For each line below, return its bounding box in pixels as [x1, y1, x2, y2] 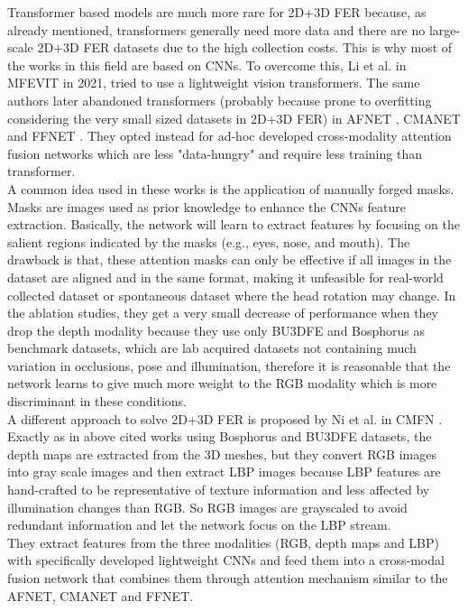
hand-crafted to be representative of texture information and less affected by [7, 480, 430, 499]
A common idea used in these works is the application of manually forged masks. [7, 179, 454, 198]
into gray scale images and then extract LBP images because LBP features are [7, 462, 441, 481]
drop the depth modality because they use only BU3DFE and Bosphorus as [7, 320, 426, 339]
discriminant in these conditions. [7, 392, 188, 411]
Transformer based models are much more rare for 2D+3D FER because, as [7, 3, 427, 21]
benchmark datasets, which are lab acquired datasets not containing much [7, 338, 417, 357]
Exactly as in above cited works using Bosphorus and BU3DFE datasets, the [7, 427, 432, 446]
